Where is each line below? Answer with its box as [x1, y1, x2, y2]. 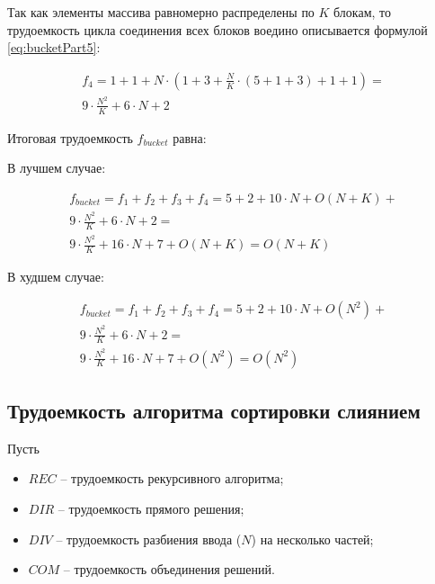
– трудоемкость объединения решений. [63, 560, 275, 579]
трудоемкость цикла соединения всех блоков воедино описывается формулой [7, 20, 428, 39]
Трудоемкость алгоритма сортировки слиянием [7, 396, 421, 424]
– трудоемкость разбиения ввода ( [56, 529, 242, 548]
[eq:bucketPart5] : [7, 38, 101, 57]
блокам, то [333, 3, 392, 21]
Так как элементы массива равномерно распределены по [7, 3, 315, 21]
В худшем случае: [7, 266, 104, 285]
